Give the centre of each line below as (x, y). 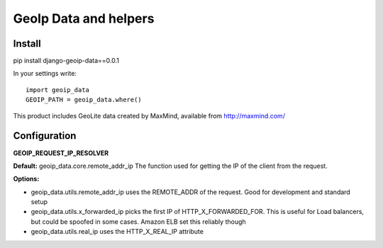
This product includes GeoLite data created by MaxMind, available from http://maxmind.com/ (149, 115)
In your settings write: (45, 74)
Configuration (45, 136)
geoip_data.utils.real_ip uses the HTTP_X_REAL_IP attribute (117, 232)
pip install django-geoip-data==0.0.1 (66, 61)
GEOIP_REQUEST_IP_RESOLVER (61, 153)
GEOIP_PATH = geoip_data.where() (84, 100)
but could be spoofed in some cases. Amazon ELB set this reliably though (138, 221)
